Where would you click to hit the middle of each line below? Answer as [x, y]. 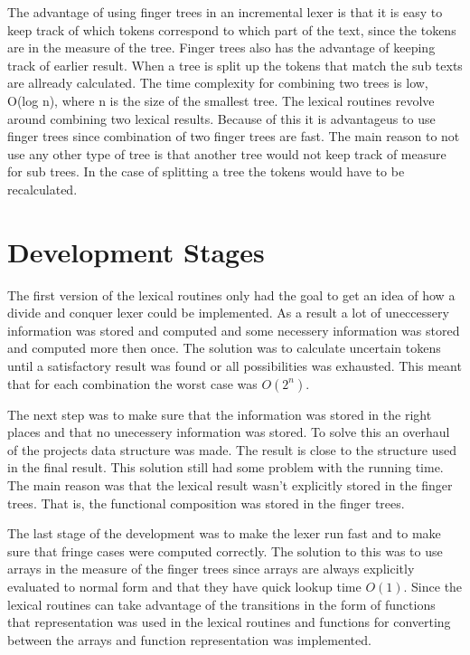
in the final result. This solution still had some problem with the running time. [226, 467]
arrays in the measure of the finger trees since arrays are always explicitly [211, 569]
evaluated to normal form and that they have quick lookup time [184, 586]
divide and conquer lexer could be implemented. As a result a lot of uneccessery [228, 313]
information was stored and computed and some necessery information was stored [234, 330]
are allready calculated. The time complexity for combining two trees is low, [218, 83]
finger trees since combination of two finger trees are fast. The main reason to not [234, 136]
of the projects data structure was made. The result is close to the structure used [232, 449]
